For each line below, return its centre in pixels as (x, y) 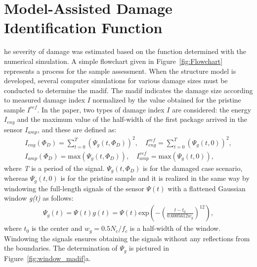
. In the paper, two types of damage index (101, 109)
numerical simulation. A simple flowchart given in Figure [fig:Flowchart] (113, 61)
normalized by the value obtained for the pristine (167, 100)
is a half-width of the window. (175, 228)
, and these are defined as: (77, 129)
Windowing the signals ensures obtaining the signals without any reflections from (127, 238)
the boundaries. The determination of (61, 248)
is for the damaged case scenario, (193, 168)
